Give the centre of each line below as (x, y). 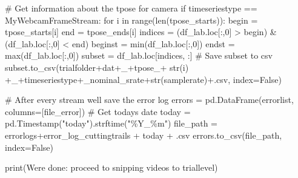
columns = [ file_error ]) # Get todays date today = (98, 111)
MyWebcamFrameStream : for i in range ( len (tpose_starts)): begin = (131, 20)
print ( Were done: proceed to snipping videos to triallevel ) (111, 167)
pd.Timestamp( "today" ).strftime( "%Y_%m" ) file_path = (111, 123)
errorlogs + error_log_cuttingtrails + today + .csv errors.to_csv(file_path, (144, 135)
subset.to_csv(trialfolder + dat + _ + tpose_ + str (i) (97, 67)
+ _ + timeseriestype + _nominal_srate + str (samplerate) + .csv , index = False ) (143, 79)
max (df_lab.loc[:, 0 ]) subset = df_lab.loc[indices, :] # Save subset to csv (139, 55)
